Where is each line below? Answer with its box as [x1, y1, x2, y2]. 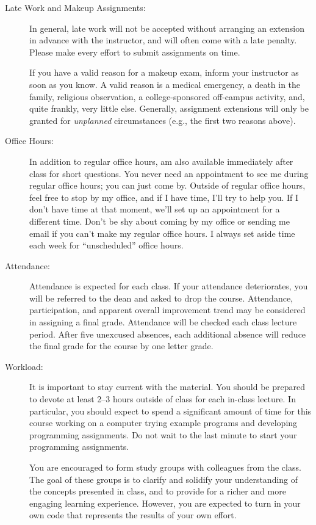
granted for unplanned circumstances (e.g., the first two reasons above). [29, 114, 296, 126]
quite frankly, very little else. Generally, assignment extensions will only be [29, 102, 309, 115]
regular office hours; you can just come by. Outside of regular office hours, [29, 179, 306, 192]
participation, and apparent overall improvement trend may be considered [29, 303, 306, 316]
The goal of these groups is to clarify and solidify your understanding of [29, 472, 298, 485]
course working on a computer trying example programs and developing [29, 416, 298, 429]
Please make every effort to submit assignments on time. [29, 45, 240, 58]
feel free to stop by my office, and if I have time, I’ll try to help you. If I [29, 190, 299, 203]
